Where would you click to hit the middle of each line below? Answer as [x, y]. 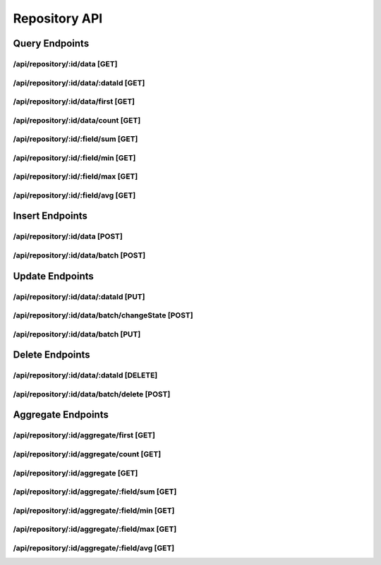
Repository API [58, 18]
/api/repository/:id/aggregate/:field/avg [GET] [94, 548]
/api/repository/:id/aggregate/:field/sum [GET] [95, 492]
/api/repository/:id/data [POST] [68, 236]
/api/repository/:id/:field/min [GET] [74, 157]
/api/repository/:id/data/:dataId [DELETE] [85, 375]
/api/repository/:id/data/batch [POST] [79, 255]
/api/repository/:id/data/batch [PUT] [77, 334]
